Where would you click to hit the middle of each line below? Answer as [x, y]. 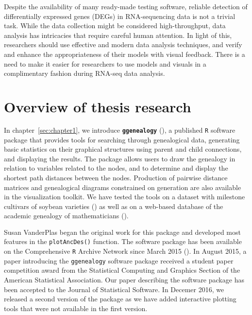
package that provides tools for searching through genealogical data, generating [122, 139]
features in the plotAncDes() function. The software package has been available [123, 241]
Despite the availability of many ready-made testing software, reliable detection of [126, 6]
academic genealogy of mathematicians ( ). [66, 216]
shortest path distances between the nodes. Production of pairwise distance [116, 177]
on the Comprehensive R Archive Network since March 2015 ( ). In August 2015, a [125, 251]
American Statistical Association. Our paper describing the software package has [124, 280]
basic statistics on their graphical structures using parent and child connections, [123, 149]
